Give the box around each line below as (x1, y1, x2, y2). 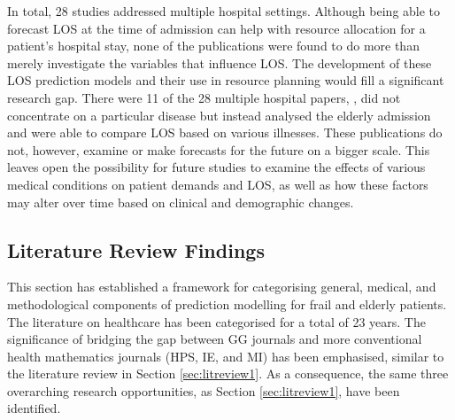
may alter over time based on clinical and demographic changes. (7, 192, 354, 211)
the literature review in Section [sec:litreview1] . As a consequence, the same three (7, 364, 449, 383)
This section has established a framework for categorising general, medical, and (7, 277, 436, 296)
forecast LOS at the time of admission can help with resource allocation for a (7, 19, 426, 37)
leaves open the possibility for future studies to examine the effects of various (7, 158, 426, 176)
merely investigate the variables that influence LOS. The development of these (7, 53, 432, 72)
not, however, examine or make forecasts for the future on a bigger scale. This (7, 140, 430, 159)
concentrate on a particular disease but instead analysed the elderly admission (7, 105, 431, 124)
